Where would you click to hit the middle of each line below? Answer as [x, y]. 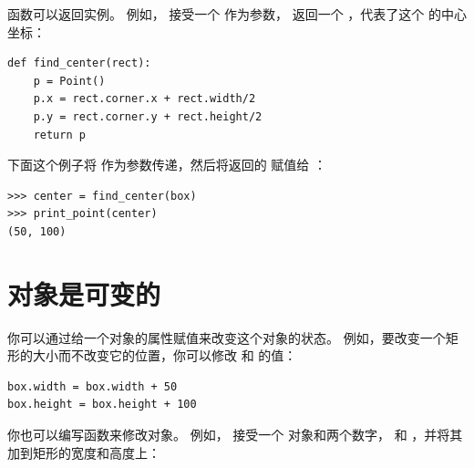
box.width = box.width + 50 [93, 386]
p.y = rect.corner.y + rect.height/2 [148, 116]
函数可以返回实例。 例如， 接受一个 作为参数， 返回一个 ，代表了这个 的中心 [237, 14]
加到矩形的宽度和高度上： [84, 452]
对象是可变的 [84, 293]
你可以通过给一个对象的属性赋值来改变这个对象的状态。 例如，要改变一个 [227, 337]
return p [59, 135]
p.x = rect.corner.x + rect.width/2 [144, 99]
